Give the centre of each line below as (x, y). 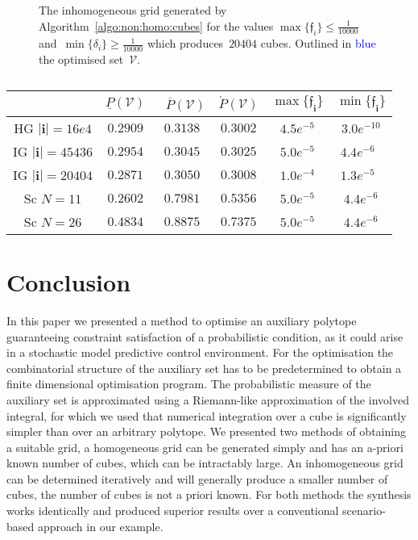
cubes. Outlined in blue (318, 43)
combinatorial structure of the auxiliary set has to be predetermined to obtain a (204, 368)
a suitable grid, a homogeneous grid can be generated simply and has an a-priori (205, 447)
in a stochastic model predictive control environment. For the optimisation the (200, 352)
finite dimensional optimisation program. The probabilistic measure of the (189, 384)
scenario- (364, 511)
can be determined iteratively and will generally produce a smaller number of (197, 478)
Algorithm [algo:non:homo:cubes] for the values (156, 25)
